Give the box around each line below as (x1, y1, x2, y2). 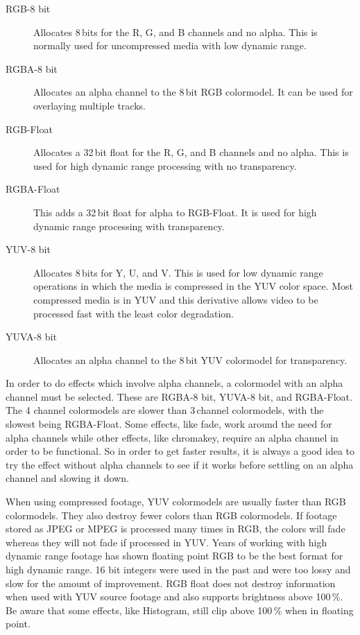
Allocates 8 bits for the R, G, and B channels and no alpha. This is (33, 24, 318, 39)
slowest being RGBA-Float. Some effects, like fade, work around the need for (6, 417, 332, 431)
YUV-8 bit (6, 242, 51, 256)
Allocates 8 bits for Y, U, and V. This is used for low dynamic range (33, 265, 323, 279)
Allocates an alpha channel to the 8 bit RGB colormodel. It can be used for (33, 85, 353, 99)
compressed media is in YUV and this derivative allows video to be (33, 292, 318, 306)
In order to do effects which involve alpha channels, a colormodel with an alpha (6, 376, 343, 390)
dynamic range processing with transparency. (33, 218, 225, 233)
